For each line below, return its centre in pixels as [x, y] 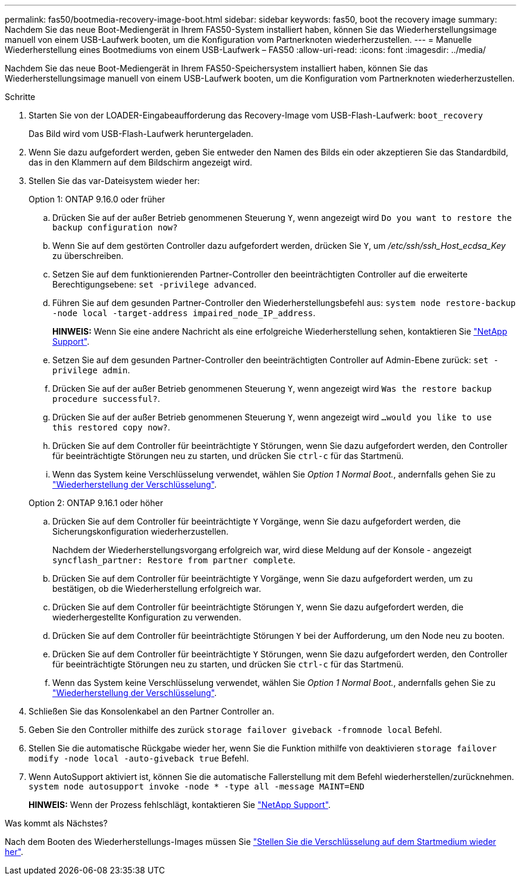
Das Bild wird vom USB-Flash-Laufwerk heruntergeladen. [141, 134]
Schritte [20, 97]
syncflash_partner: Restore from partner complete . [174, 560]
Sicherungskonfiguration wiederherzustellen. [140, 531]
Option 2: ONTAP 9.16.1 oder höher [96, 503]
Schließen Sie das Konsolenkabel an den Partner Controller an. [151, 711]
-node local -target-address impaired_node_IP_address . [184, 313]
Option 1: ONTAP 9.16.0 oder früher [97, 199]
